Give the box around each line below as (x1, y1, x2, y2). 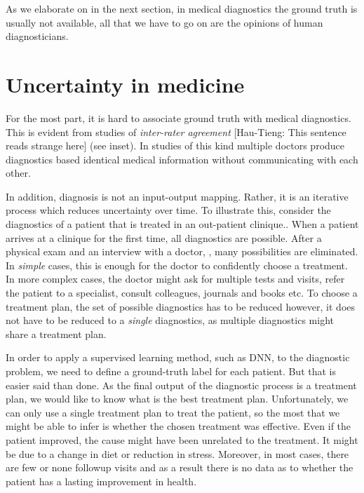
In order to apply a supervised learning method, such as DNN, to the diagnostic (6, 350, 350, 365)
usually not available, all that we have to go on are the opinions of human (6, 15, 323, 29)
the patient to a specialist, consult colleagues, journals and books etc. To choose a (6, 285, 358, 300)
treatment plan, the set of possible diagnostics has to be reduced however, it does (6, 299, 356, 313)
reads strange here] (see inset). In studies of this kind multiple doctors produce (6, 138, 345, 153)
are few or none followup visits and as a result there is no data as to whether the (6, 460, 353, 475)
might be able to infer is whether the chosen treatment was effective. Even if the (6, 419, 351, 433)
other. (6, 166, 31, 180)
